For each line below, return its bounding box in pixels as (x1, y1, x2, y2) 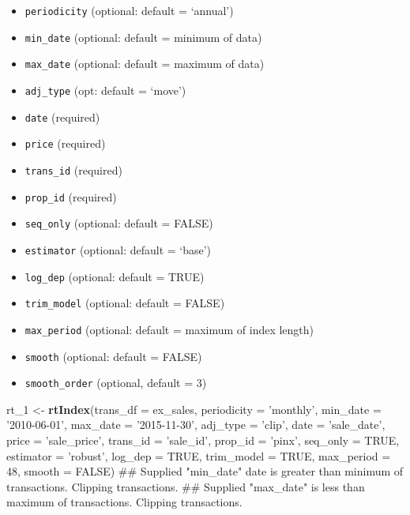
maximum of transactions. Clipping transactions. (6, 494, 243, 510)
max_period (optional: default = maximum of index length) (24, 321, 314, 337)
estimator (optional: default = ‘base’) (24, 241, 212, 257)
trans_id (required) (24, 161, 122, 178)
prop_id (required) (24, 188, 117, 205)
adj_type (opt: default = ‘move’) (24, 81, 186, 98)
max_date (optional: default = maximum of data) (24, 55, 265, 72)
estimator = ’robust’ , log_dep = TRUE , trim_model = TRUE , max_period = (6, 447, 391, 464)
